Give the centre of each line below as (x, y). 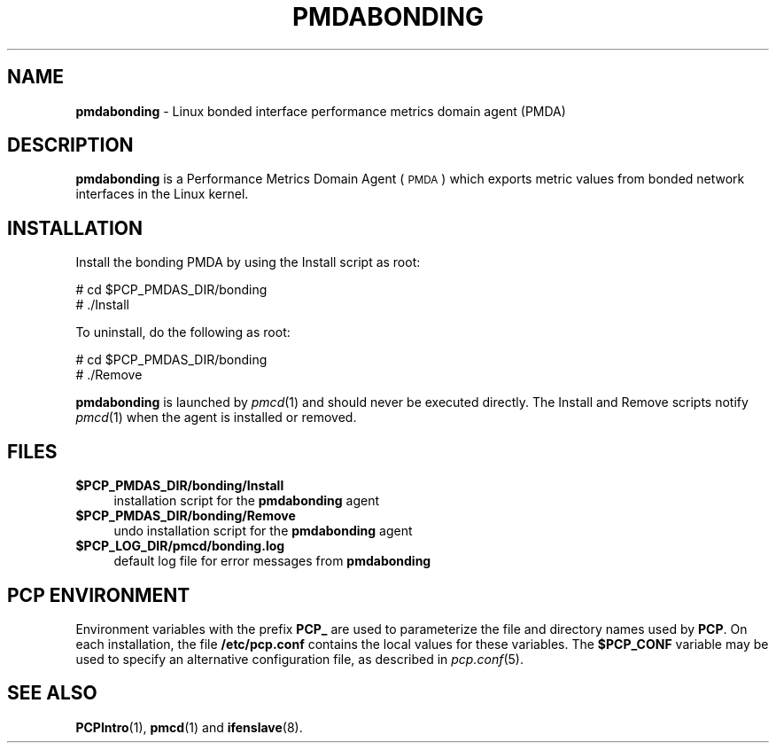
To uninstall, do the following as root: (183, 332)
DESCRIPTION (70, 145)
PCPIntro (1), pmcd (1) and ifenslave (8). (189, 727)
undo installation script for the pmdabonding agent (263, 531)
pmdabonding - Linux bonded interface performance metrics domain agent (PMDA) (321, 111)
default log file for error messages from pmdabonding (272, 561)
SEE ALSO (52, 693)
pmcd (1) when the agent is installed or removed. (216, 418)
